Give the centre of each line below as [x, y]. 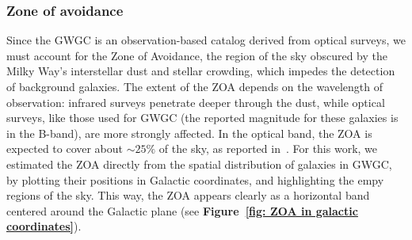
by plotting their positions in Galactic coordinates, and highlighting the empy [195, 179]
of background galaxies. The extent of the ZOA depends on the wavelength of [195, 86]
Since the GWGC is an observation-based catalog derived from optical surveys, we [206, 40]
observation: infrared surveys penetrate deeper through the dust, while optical [196, 102]
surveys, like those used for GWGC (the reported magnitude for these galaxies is [202, 118]
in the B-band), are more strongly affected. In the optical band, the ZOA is [189, 133]
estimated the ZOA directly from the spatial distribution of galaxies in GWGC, [199, 164]
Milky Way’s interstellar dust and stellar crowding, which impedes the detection [201, 71]
